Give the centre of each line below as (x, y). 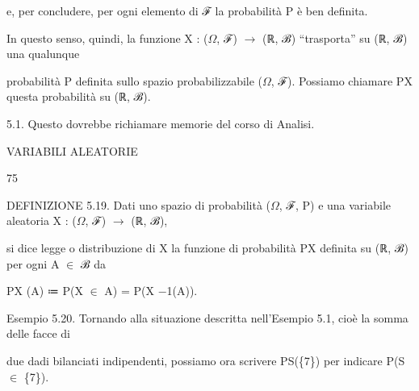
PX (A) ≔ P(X (45, 291)
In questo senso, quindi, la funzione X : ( (107, 37)
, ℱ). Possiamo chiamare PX (341, 80)
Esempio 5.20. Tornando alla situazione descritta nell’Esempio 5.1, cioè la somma (207, 317)
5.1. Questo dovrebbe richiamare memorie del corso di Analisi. (161, 123)
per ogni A (33, 263)
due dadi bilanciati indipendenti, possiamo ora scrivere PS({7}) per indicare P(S (206, 360)
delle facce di (38, 333)
